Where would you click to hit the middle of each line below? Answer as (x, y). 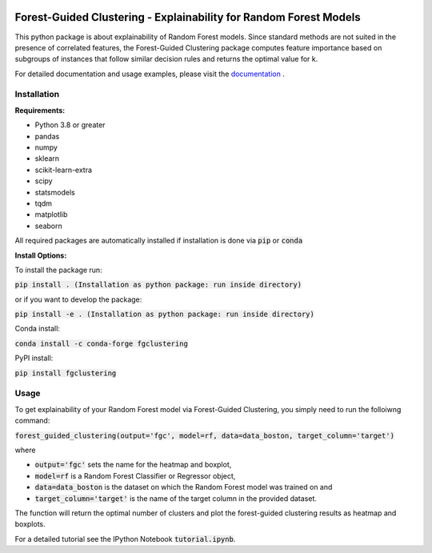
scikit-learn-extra (63, 170)
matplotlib (51, 214)
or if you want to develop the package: (78, 299)
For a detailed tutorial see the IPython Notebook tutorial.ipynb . (125, 539)
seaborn (49, 226)
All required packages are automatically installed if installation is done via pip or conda (159, 241)
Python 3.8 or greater (70, 125)
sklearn (47, 158)
